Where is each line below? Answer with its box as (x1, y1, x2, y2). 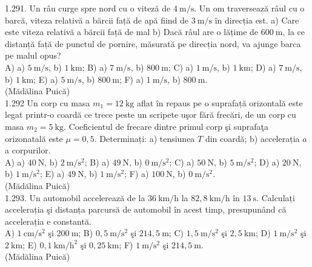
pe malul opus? (5, 49, 61, 62)
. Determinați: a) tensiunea (94, 132, 195, 144)
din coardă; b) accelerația (205, 132, 300, 144)
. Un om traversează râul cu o (194, 2, 305, 14)
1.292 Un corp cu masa (5, 96, 90, 109)
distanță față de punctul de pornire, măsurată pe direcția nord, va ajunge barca (5, 37, 301, 50)
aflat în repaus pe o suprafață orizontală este (136, 96, 303, 109)
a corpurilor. (5, 144, 51, 156)
